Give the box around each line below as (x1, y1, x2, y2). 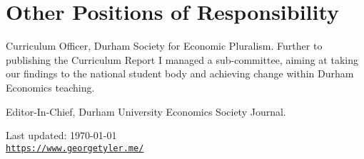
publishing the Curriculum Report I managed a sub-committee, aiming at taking (6, 52, 358, 67)
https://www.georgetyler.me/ (6, 143, 144, 153)
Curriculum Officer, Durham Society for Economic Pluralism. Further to (6, 38, 323, 53)
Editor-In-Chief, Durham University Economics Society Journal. (6, 104, 286, 119)
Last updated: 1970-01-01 (6, 128, 117, 143)
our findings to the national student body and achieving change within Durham (6, 66, 354, 81)
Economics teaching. (6, 79, 95, 94)
